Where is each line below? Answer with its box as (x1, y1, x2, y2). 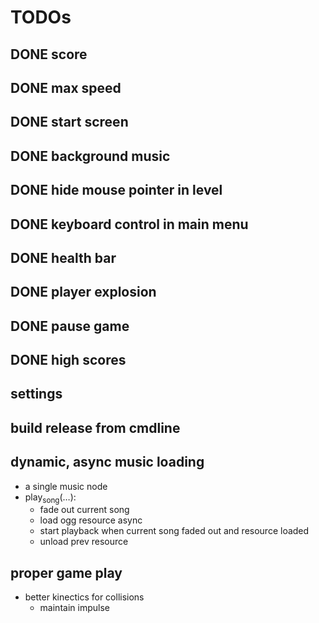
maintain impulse (39, 602, 110, 614)
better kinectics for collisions (24, 591, 145, 603)
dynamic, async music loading (10, 454, 205, 471)
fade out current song (39, 504, 130, 516)
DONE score (10, 46, 88, 63)
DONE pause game (10, 317, 130, 335)
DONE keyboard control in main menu (10, 216, 249, 233)
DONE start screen (10, 114, 129, 131)
